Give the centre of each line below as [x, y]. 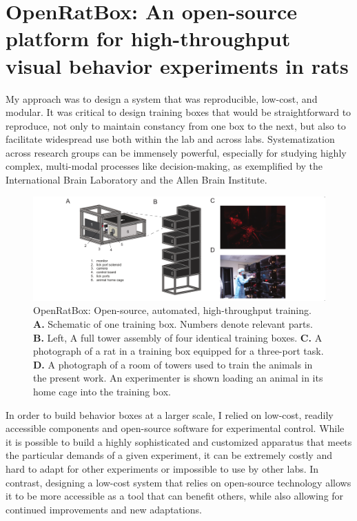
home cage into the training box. [102, 391]
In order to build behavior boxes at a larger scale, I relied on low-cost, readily [170, 414]
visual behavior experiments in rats [177, 65]
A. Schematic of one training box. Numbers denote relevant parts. [173, 324]
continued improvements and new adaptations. [104, 509]
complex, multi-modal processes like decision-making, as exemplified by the [164, 166]
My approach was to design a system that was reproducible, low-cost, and [162, 98]
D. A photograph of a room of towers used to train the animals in [173, 364]
